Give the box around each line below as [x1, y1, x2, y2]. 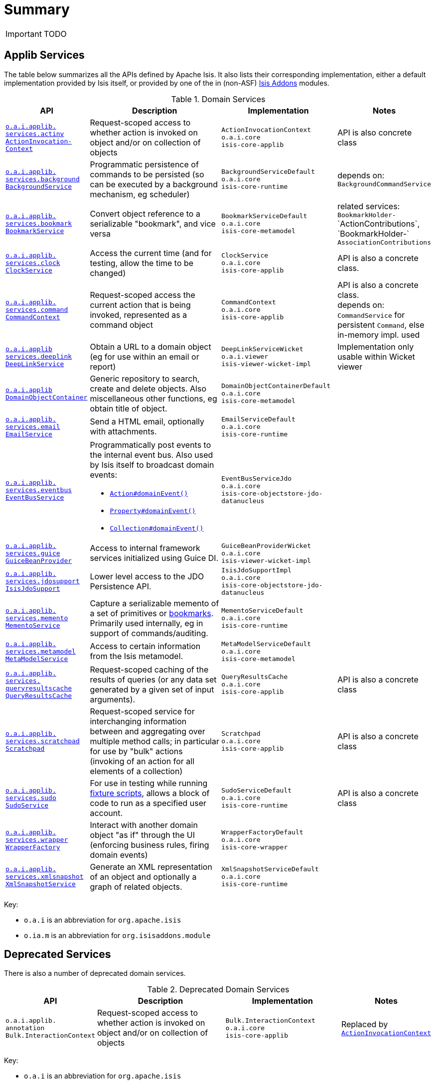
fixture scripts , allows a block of [90, 788, 210, 798]
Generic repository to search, [90, 373, 200, 384]
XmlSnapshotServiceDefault [221, 865, 319, 873]
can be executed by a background [90, 179, 218, 189]
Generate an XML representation [90, 861, 212, 872]
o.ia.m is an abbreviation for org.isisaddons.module [24, 931, 211, 940]
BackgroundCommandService [337, 180, 431, 188]
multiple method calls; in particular [90, 736, 219, 746]
